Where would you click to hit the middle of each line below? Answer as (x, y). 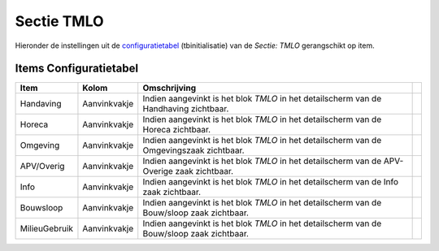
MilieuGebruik (46, 229)
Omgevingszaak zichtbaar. (193, 150)
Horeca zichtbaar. (177, 130)
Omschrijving (170, 88)
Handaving (41, 104)
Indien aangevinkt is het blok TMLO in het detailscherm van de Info (270, 182)
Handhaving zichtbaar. (186, 109)
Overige (158, 171)
